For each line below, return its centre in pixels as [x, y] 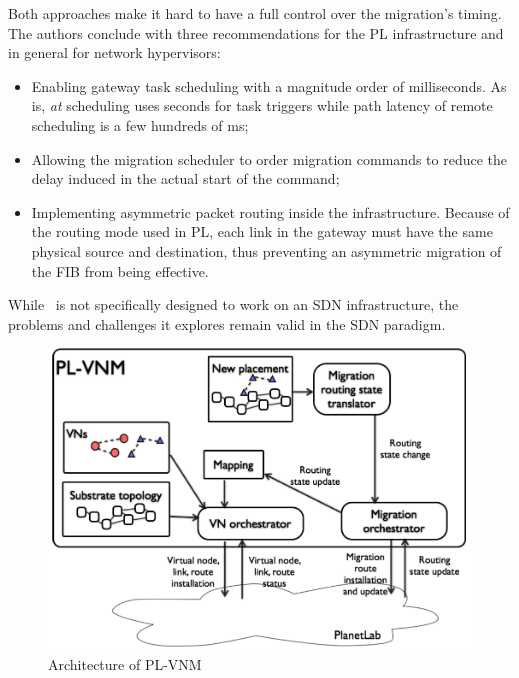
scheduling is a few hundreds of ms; [140, 124]
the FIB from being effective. [120, 270]
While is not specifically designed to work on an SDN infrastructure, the [233, 304]
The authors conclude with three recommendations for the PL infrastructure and [256, 32]
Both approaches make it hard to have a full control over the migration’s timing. [255, 13]
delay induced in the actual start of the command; [185, 178]
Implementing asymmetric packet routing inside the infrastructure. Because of [270, 211]
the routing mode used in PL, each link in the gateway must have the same [262, 231]
